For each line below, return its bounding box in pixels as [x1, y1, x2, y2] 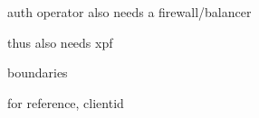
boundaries [7, 63, 68, 82]
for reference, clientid [7, 93, 124, 112]
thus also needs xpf [7, 32, 113, 51]
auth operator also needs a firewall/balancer [7, 3, 252, 21]
